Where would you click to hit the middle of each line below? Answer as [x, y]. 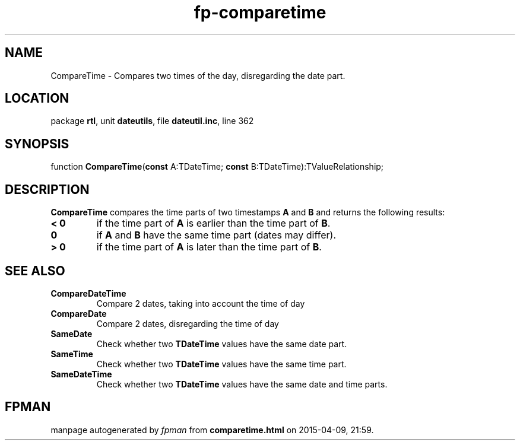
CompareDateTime [88, 293]
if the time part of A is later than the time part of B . [209, 247]
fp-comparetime [260, 12]
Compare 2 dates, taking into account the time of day [201, 303]
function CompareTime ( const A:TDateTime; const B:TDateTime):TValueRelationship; [217, 167]
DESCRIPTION [47, 189]
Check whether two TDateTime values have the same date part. [222, 344]
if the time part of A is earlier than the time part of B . [213, 223]
